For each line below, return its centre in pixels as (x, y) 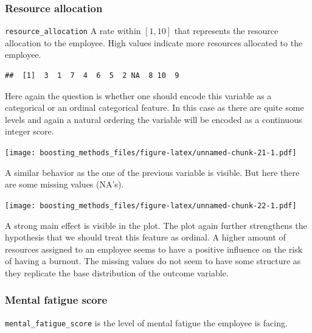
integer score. (29, 131)
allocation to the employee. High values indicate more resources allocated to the (154, 42)
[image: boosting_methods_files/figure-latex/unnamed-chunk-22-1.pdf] (151, 205)
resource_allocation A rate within (73, 31)
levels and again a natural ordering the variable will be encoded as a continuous (154, 119)
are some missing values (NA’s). (64, 184)
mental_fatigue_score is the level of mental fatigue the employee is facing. (146, 322)
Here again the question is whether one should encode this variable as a (138, 95)
